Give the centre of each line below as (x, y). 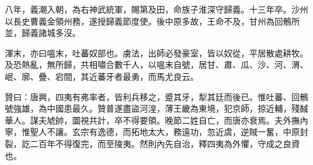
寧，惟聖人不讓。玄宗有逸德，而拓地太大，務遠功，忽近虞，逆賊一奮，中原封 (156, 132)
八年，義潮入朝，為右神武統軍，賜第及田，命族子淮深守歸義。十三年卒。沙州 (156, 9)
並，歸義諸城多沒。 (43, 33)
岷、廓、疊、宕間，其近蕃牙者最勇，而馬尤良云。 (102, 76)
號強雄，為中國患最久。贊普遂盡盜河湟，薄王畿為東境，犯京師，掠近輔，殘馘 (156, 108)
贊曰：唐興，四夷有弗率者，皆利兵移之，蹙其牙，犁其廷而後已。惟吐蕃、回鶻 (156, 96)
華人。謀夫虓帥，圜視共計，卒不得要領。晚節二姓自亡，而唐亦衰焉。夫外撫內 (156, 120)
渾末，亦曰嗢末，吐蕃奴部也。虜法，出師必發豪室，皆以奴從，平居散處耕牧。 (156, 52)
